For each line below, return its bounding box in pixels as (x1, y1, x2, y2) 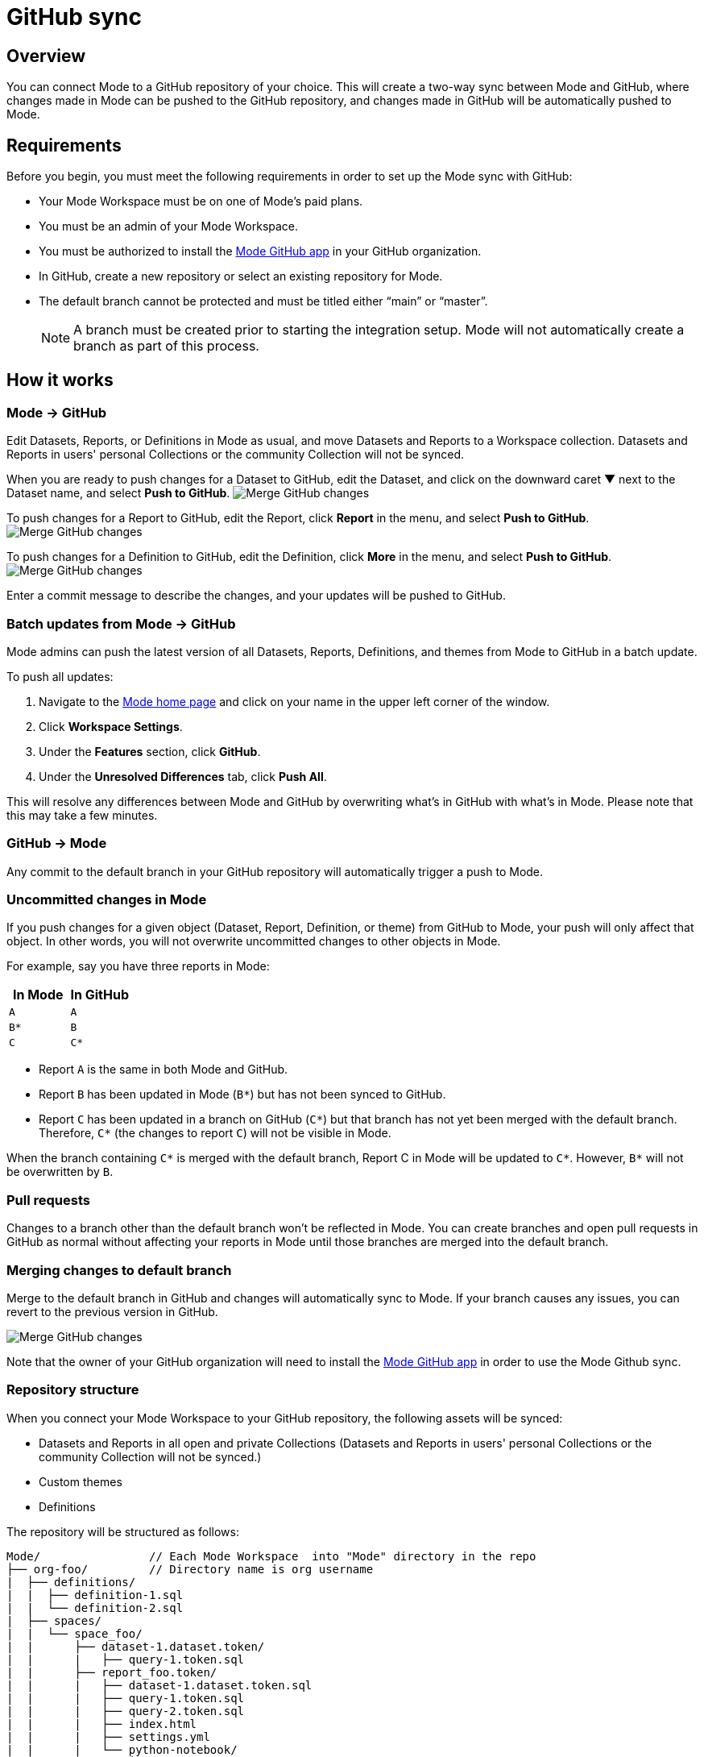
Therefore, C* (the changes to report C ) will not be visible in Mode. (39, 1126, 391, 1140)
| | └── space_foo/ (6, 1626, 143, 1640)
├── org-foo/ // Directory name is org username (6, 1562, 374, 1576)
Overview (6, 45, 86, 66)
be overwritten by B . (6, 1165, 114, 1179)
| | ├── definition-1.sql (6, 1588, 184, 1601)
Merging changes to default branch (6, 1261, 232, 1278)
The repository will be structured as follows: (6, 1524, 239, 1539)
